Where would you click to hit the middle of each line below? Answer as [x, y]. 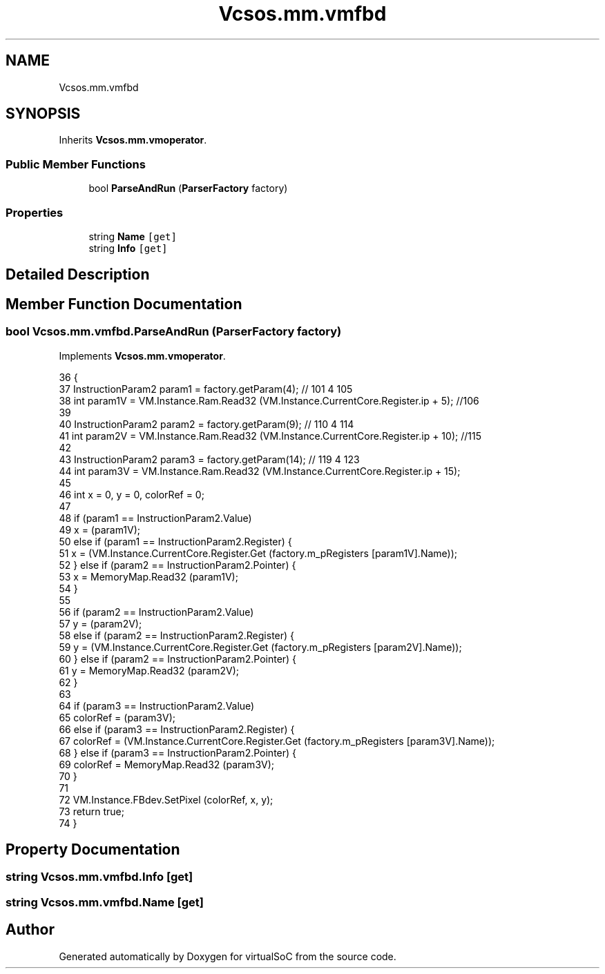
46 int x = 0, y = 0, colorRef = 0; [132, 494]
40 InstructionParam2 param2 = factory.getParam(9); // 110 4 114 [207, 424]
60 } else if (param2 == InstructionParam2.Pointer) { [178, 659]
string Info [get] [128, 248]
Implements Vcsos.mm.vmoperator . [142, 355]
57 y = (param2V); [100, 623]
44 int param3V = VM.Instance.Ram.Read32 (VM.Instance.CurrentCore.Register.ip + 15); [260, 471]
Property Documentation [93, 849]
